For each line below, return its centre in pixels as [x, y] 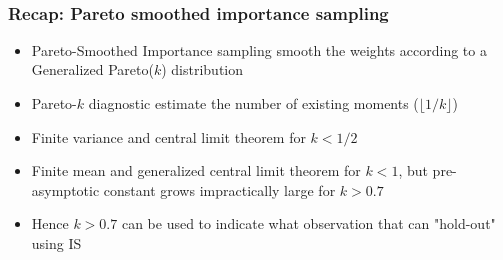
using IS [56, 242]
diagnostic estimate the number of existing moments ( [253, 103]
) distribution [202, 69]
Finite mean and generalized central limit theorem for [196, 170]
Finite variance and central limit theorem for [168, 136]
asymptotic [65, 189]
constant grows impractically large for [219, 189]
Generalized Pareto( [92, 69]
